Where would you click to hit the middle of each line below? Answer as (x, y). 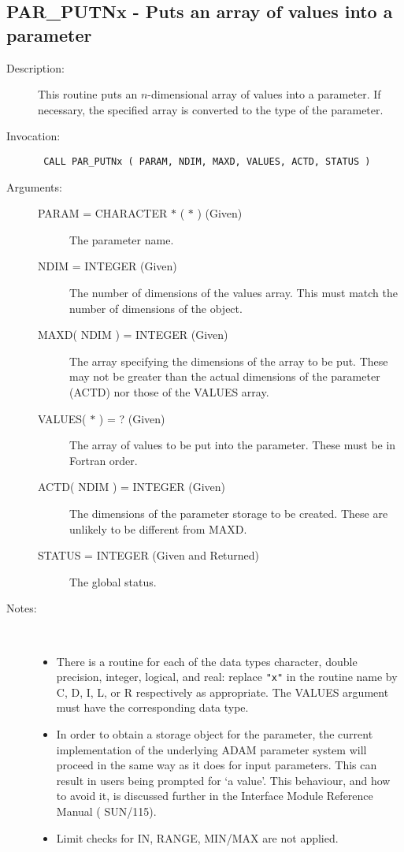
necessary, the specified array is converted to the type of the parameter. (211, 109)
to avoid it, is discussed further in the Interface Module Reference (215, 796)
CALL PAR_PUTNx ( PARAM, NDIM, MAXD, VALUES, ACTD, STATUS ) (207, 161)
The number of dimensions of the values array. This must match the (234, 292)
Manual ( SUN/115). (106, 811)
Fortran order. (104, 460)
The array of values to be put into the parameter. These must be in (233, 445)
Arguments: (34, 186)
